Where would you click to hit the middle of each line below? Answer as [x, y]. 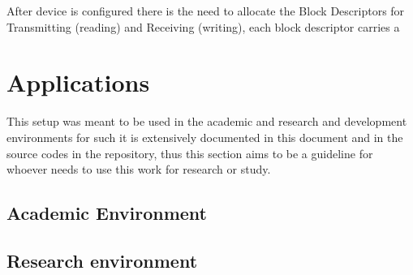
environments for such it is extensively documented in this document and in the [205, 137]
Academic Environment [107, 213]
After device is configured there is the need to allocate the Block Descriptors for [206, 11]
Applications [78, 82]
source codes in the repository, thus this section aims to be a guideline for [190, 153]
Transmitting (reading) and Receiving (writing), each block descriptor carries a [203, 26]
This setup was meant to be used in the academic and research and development [207, 121]
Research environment [102, 260]
